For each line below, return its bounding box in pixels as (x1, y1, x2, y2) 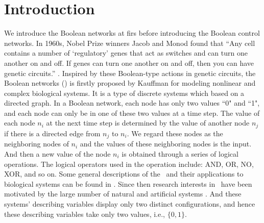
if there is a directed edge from (4, 128, 101, 138)
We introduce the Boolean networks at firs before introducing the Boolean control (4, 28, 260, 38)
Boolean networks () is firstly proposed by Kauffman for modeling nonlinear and (4, 78, 256, 88)
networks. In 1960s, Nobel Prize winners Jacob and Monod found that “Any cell (4, 37, 255, 48)
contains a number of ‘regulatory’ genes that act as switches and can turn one (4, 47, 248, 58)
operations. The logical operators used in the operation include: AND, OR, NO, (4, 158, 254, 169)
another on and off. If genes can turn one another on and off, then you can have (4, 57, 254, 68)
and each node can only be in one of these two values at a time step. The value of (4, 107, 260, 118)
